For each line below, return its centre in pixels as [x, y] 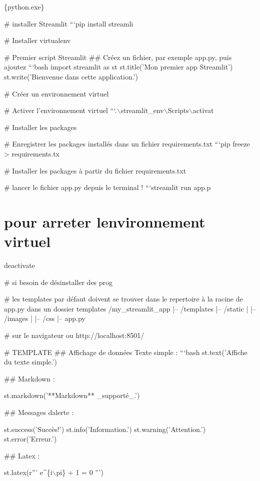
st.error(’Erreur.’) [30, 439]
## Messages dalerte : [39, 412]
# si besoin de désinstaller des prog [58, 282]
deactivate [19, 265]
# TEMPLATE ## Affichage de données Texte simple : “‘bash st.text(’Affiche [126, 352]
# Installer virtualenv [37, 40]
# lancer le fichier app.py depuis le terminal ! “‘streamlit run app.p [107, 187]
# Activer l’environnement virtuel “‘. [60, 110]
